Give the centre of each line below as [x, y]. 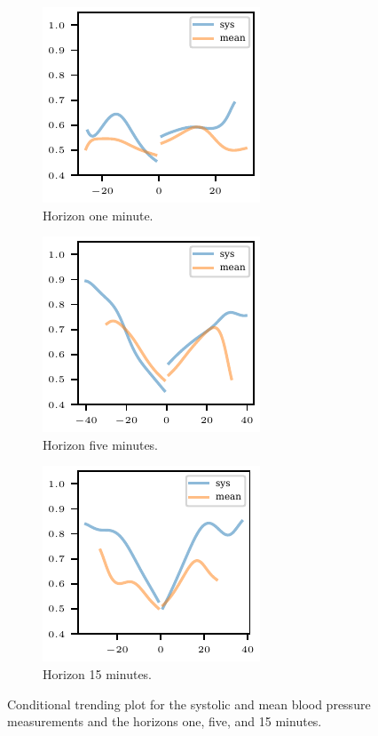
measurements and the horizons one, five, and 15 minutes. [165, 721]
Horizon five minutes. [101, 444]
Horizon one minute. [98, 215]
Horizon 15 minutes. [98, 673]
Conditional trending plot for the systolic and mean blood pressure [189, 704]
